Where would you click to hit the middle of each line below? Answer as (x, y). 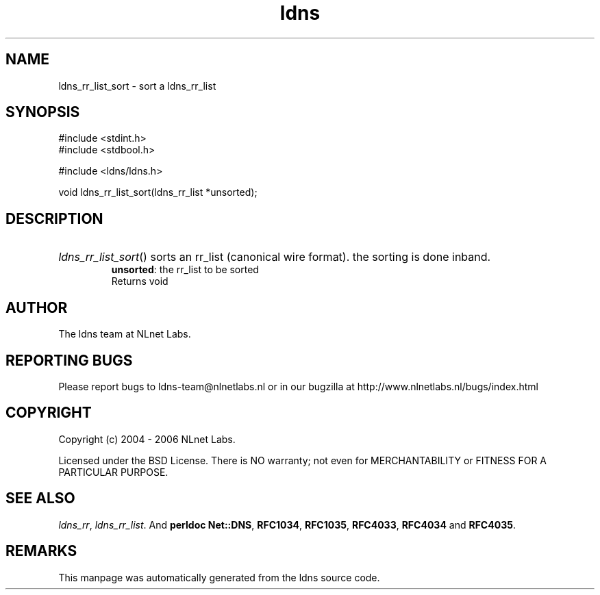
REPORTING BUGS (69, 360)
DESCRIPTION (54, 218)
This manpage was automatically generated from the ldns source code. (219, 577)
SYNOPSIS (43, 112)
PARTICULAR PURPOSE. (113, 472)
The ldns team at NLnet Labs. (125, 334)
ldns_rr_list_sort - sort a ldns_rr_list (137, 86)
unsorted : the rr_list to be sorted (185, 270)
